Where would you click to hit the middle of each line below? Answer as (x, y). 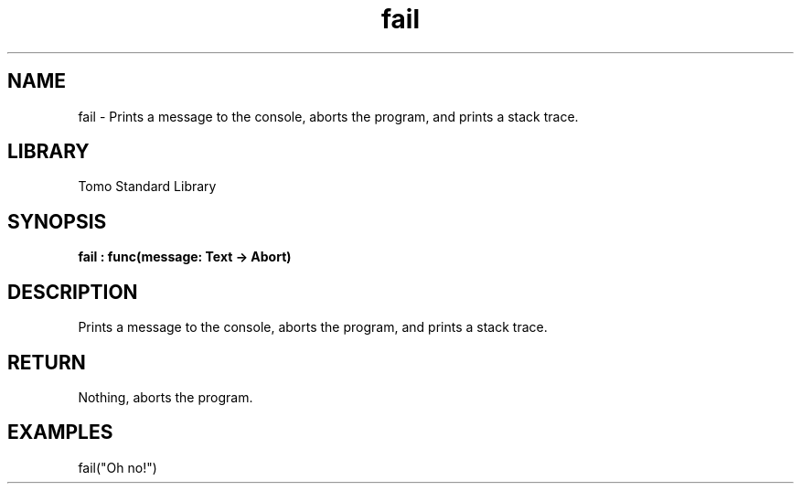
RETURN (47, 362)
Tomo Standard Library (147, 187)
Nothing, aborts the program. (166, 397)
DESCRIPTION (73, 292)
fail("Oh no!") (117, 467)
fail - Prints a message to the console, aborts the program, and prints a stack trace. (328, 116)
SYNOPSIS (57, 221)
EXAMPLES (60, 432)
